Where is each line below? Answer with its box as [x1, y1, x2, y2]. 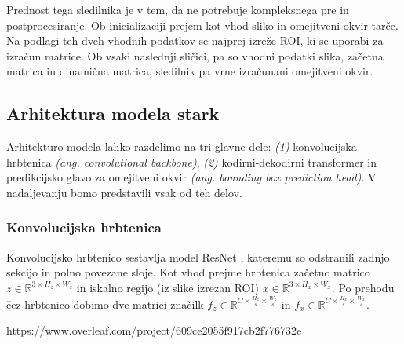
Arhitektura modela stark [6, 101, 220, 126]
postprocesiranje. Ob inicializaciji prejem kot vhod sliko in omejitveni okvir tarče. [6, 16, 399, 33]
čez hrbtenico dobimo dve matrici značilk [6, 295, 204, 312]
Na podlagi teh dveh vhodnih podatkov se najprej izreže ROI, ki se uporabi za [6, 32, 384, 49]
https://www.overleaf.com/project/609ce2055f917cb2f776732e [6, 322, 302, 339]
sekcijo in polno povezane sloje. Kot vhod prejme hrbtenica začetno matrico [6, 264, 370, 280]
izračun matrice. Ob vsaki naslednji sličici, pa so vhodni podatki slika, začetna [6, 47, 384, 64]
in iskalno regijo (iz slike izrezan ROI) [76, 279, 260, 295]
